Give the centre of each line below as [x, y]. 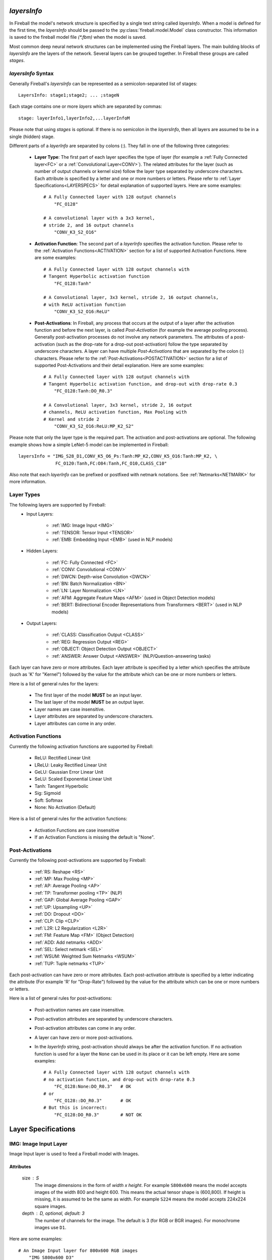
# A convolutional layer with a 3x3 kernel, [99, 218]
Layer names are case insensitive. [70, 709]
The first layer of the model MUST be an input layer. [88, 695]
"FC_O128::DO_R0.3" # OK [92, 1100]
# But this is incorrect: [76, 1108]
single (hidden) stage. [32, 137]
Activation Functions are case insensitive [77, 830]
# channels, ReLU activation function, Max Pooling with [115, 412]
